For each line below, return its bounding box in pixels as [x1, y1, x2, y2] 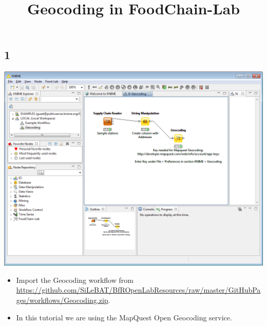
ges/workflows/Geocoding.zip [16, 294, 108, 305]
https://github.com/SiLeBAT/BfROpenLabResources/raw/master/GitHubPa [16, 284, 261, 295]
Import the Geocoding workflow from [16, 274, 133, 285]
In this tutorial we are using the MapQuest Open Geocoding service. [16, 312, 232, 322]
